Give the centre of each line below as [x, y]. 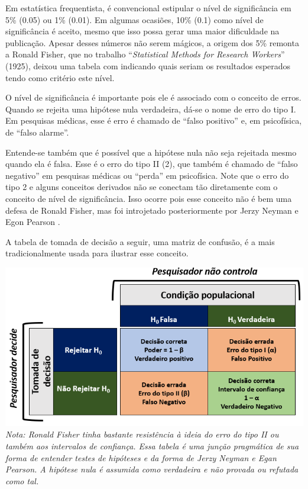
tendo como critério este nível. [60, 77]
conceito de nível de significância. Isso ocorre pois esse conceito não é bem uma [149, 198]
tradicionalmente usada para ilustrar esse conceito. [97, 253]
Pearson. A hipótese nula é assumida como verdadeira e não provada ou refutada [152, 469]
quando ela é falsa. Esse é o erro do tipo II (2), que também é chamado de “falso [152, 164]
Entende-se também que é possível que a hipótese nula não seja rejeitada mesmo [151, 152]
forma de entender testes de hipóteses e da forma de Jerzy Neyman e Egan [141, 457]
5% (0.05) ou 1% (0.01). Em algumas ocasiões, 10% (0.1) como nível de [134, 19]
